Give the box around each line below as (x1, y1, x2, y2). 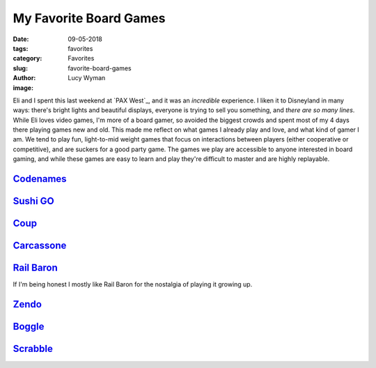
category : (13, 54, 42, 63)
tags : (13, 44, 29, 52)
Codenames (13, 173, 67, 185)
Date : (13, 35, 29, 43)
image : (13, 84, 34, 92)
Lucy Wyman (68, 74, 106, 82)
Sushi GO (13, 195, 55, 207)
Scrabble (13, 343, 54, 355)
